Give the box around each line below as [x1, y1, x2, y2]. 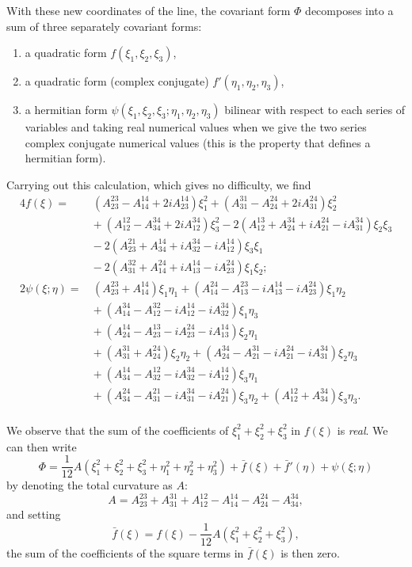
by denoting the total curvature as [6, 477, 173, 493]
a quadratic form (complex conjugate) [25, 73, 209, 89]
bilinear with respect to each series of [224, 101, 406, 118]
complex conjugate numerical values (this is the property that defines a [25, 134, 371, 150]
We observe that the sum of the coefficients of [6, 421, 229, 438]
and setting [6, 505, 61, 522]
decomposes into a [305, 2, 394, 18]
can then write [6, 438, 77, 455]
